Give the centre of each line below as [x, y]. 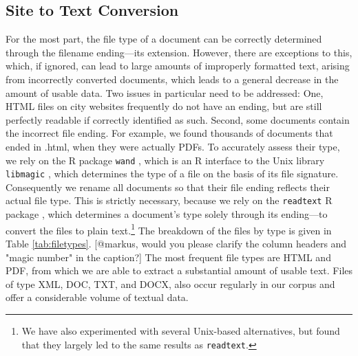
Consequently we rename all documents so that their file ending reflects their [168, 187]
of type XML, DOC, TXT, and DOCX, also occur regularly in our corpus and [170, 283]
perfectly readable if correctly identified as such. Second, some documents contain [178, 119]
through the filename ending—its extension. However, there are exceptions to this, [179, 52]
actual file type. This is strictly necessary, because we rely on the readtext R [169, 200]
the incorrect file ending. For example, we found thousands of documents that [169, 133]
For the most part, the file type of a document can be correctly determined [164, 39]
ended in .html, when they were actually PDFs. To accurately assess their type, [173, 146]
